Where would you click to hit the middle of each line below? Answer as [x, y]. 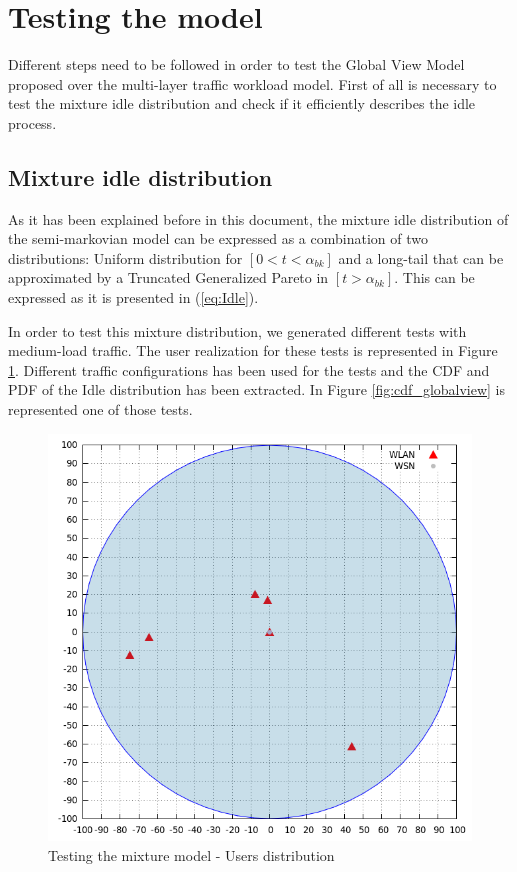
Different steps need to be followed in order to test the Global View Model [236, 64]
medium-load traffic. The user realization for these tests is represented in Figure [253, 350]
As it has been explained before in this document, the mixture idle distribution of [258, 218]
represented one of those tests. [100, 409]
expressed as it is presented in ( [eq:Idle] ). [133, 297]
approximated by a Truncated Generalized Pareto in [168, 277]
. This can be [434, 277]
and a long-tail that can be [421, 257]
